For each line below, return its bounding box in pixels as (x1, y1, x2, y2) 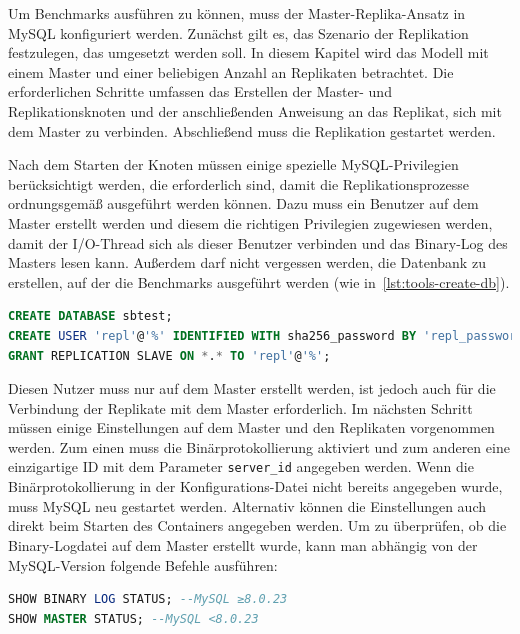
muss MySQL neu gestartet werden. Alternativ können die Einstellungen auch (8, 495, 487, 516)
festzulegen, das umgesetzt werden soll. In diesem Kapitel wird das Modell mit (8, 42, 489, 63)
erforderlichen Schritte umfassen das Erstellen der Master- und (8, 81, 392, 102)
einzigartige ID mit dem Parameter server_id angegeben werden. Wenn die (8, 456, 474, 477)
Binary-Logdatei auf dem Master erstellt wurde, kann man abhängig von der (8, 534, 478, 555)
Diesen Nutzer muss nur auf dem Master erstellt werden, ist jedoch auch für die (8, 378, 496, 399)
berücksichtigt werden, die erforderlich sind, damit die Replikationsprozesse (8, 173, 469, 194)
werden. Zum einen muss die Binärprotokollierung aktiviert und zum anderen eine (8, 436, 510, 457)
